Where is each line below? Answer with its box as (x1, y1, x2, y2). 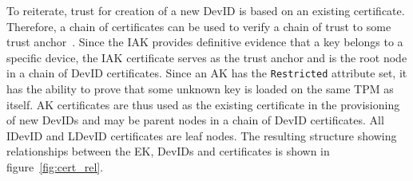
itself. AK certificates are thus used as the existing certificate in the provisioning (6, 96, 400, 112)
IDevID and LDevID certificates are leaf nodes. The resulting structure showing (6, 127, 397, 144)
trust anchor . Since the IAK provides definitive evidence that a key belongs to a (6, 33, 403, 50)
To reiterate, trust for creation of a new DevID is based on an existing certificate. (6, 2, 405, 18)
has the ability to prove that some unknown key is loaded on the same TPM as (6, 81, 394, 97)
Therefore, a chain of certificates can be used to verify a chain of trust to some (6, 18, 391, 34)
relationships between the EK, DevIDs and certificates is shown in (6, 143, 330, 159)
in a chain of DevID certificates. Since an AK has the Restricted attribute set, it (6, 65, 407, 81)
